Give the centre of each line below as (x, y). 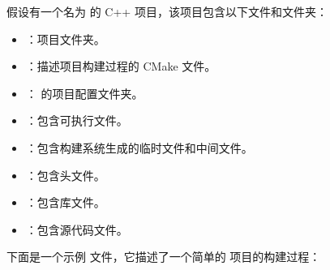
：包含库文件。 (65, 202)
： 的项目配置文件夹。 (84, 93)
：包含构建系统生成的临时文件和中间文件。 (139, 147)
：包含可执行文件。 (77, 120)
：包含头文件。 (65, 175)
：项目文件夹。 (65, 39)
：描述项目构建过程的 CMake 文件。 (121, 66)
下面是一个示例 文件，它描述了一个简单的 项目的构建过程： (164, 257)
